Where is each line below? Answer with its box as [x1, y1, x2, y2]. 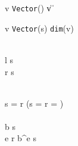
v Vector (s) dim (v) [5, 21, 74, 34]
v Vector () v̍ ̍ [5, 2, 54, 14]
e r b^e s [5, 132, 37, 144]
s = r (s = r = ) [5, 97, 64, 109]
